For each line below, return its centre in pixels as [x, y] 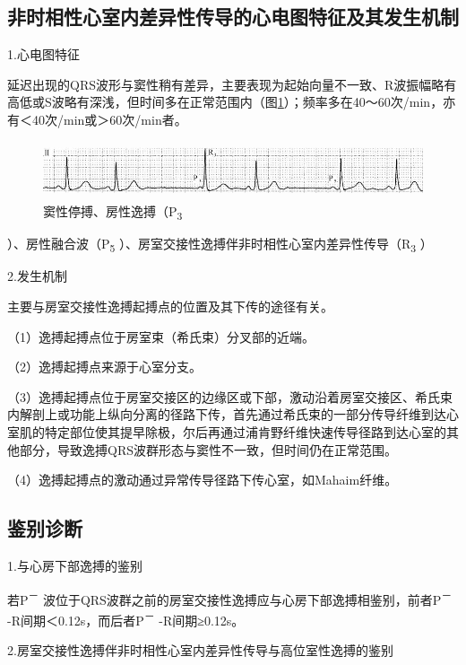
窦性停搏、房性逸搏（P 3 [113, 212]
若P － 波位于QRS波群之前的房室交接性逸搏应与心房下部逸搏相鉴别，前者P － [230, 598]
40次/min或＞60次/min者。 [109, 119]
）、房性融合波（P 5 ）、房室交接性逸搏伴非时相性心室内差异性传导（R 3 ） [220, 245]
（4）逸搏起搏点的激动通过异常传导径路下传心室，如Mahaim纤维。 [203, 480]
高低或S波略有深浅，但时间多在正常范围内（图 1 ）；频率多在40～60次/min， [225, 102]
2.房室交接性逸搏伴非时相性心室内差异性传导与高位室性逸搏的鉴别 [200, 650]
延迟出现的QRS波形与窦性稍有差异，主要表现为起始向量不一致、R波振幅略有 [232, 84]
